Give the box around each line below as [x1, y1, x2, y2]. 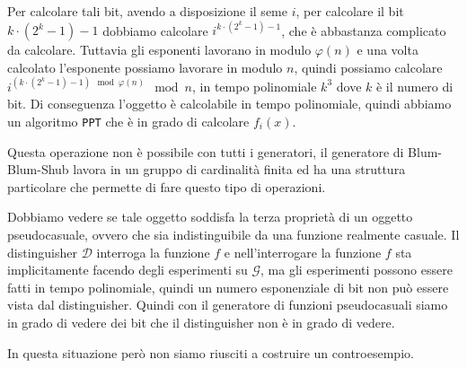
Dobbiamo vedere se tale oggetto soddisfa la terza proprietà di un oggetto [7, 207, 413, 226]
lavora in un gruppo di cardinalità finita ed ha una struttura [73, 160, 406, 179]
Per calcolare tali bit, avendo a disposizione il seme [7, 2, 287, 20]
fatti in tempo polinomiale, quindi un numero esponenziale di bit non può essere [7, 277, 449, 296]
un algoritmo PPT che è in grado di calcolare [7, 111, 250, 130]
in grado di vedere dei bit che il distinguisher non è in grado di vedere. [7, 312, 395, 331]
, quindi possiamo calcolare [294, 57, 443, 76]
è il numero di [375, 76, 454, 95]
